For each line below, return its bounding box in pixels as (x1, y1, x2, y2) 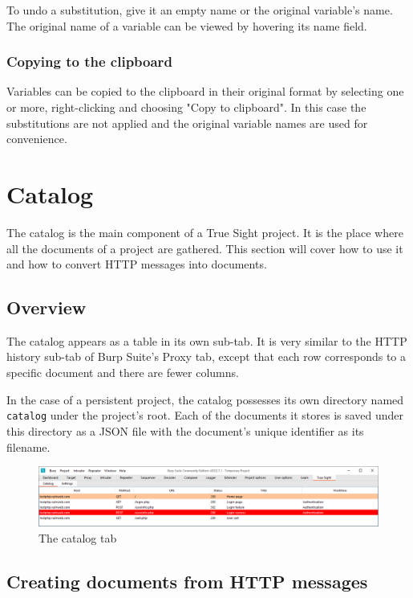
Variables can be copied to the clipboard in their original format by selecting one (6, 83, 404, 100)
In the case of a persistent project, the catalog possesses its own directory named (6, 391, 404, 408)
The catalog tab (38, 530, 117, 547)
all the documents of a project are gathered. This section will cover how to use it (6, 240, 403, 256)
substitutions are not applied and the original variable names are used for (6, 114, 368, 131)
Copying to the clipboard (6, 51, 172, 72)
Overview (6, 295, 87, 320)
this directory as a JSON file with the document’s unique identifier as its (6, 422, 364, 439)
